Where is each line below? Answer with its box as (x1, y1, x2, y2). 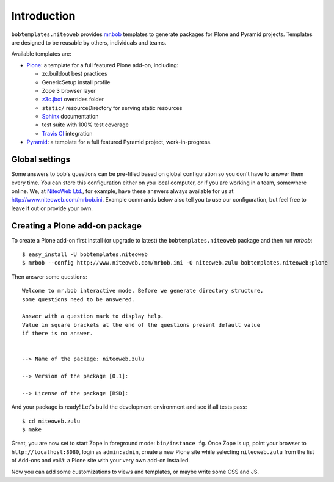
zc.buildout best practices (42, 70, 107, 78)
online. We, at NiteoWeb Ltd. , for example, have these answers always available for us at (11, 187, 234, 195)
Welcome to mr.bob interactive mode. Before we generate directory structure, (22, 287, 264, 294)
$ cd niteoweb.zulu (22, 417, 81, 425)
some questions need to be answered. (22, 296, 136, 302)
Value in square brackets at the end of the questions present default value (22, 321, 261, 328)
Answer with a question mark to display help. (22, 313, 164, 320)
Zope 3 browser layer (42, 87, 96, 94)
